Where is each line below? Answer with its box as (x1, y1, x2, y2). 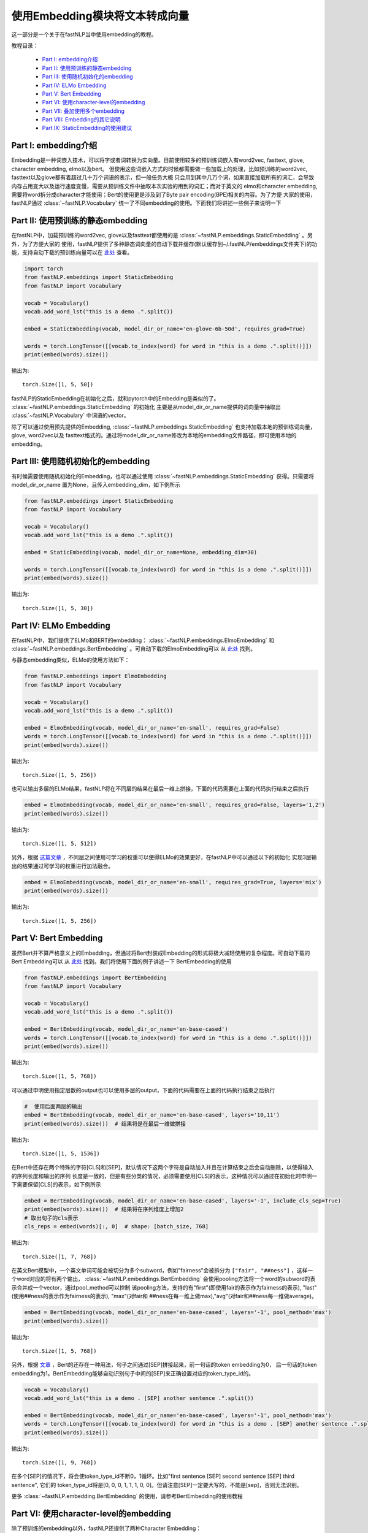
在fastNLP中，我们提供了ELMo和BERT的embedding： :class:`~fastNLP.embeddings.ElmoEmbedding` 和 (11, 637, 275, 644)
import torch (24, 265, 64, 272)
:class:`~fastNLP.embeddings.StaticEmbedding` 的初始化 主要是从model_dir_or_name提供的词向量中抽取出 (11, 403, 282, 411)
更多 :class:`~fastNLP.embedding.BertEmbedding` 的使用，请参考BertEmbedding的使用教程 (11, 1493, 243, 1500)
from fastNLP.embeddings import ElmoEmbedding (24, 673, 167, 680)
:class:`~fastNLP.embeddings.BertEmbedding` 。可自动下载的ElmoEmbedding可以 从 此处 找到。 (11, 645, 256, 652)
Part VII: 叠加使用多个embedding (42, 107, 125, 115)
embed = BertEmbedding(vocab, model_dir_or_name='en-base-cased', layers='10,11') (24, 1112, 280, 1118)
